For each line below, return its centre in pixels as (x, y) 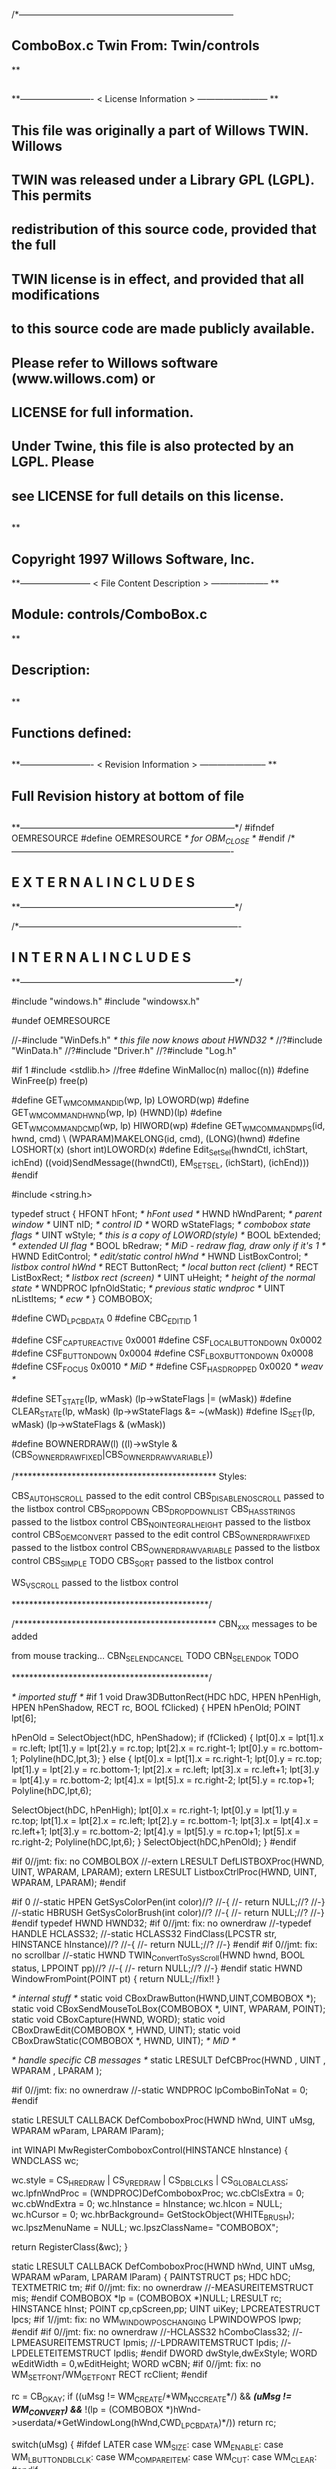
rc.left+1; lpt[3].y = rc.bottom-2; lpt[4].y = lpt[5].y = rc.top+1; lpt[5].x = (156, 1831)
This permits (52, 195)
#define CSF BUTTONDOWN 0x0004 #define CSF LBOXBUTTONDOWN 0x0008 (162, 1354)
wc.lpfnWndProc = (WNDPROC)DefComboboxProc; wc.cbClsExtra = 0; (158, 2193)
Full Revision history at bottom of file (128, 795)
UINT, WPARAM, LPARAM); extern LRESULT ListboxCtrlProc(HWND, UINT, (164, 1872)
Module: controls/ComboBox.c (109, 614)
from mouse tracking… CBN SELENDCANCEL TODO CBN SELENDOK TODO (155, 1657)
